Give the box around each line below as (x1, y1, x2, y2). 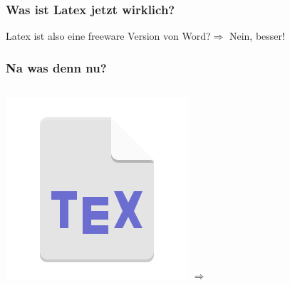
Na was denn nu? (6, 58, 107, 76)
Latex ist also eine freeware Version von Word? (6, 28, 211, 43)
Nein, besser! (229, 28, 285, 43)
